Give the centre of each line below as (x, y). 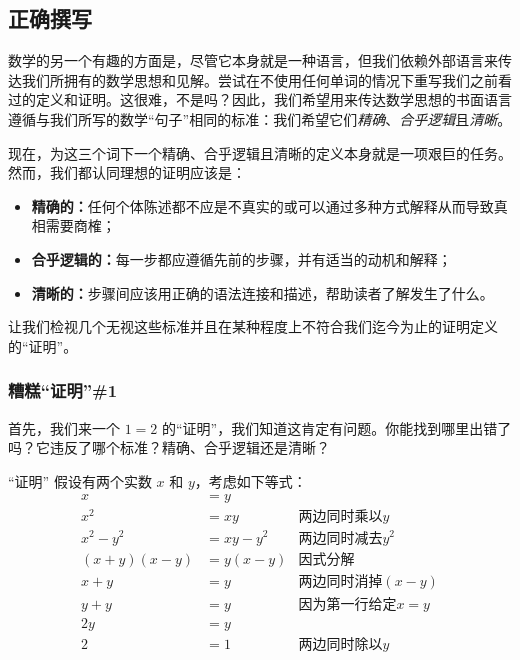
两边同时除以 (340, 644)
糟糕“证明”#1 (63, 390)
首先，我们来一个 (64, 427)
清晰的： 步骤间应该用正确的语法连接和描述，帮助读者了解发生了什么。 (262, 292)
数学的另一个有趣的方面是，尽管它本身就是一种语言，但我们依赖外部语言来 (253, 60)
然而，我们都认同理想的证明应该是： (127, 172)
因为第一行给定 (347, 604)
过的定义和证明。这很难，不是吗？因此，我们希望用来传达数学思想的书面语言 (260, 99)
